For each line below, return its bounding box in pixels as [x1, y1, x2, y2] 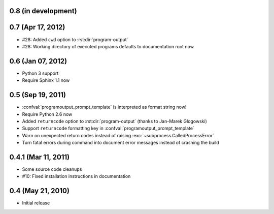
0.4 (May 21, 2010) [9, 187, 70, 195]
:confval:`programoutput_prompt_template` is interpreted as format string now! [22, 104, 187, 110]
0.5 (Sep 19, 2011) [9, 90, 66, 99]
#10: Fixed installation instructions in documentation [22, 173, 131, 179]
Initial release [22, 200, 50, 206]
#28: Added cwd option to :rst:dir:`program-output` [22, 36, 128, 43]
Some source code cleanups [22, 166, 82, 172]
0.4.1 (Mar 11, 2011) [9, 152, 70, 161]
